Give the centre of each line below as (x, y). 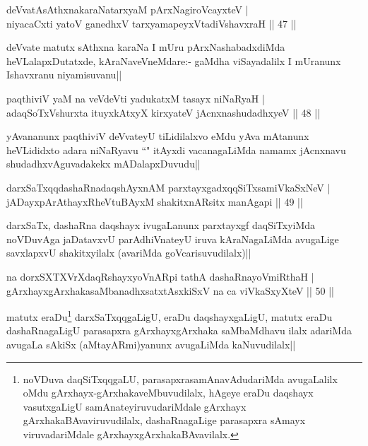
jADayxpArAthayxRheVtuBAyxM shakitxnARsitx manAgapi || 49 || (155, 201)
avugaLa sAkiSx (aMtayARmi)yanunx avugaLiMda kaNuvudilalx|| (151, 344)
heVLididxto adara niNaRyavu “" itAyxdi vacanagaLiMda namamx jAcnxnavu (176, 149)
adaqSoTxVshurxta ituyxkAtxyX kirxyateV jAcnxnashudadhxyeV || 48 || (164, 112)
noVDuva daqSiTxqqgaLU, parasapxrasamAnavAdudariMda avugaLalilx (180, 378)
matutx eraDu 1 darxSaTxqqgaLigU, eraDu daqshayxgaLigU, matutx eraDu (170, 316)
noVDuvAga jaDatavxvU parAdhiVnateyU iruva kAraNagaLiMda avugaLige (173, 239)
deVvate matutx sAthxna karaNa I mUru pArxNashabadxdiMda (146, 47)
